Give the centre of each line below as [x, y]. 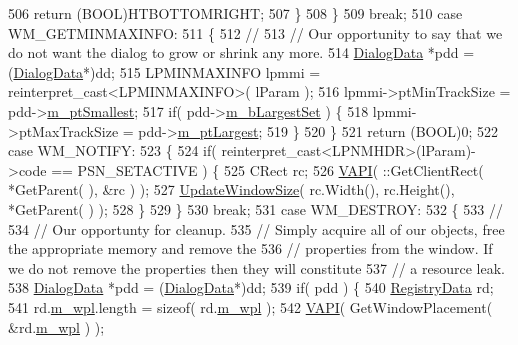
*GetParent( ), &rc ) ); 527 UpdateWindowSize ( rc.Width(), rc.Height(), [231, 189]
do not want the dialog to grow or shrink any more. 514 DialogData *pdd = [241, 52]
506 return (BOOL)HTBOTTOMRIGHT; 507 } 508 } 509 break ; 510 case [235, 13]
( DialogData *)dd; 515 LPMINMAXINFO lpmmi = [164, 71]
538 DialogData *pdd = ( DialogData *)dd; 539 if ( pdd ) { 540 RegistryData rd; [251, 287]
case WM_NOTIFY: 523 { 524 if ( [112, 150]
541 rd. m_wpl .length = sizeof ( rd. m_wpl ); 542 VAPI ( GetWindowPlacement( [250, 306]
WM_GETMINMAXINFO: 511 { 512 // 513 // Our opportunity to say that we [255, 32]
